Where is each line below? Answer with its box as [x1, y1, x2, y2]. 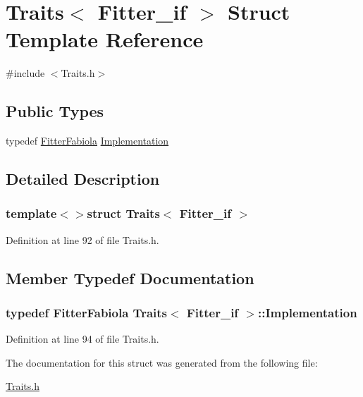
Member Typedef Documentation [6, 267, 254, 288]
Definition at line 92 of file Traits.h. [6, 232, 159, 247]
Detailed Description [6, 168, 160, 190]
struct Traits [87, 204, 160, 222]
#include [6, 66, 45, 80]
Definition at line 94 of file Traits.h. [6, 331, 159, 346]
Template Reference [6, 25, 204, 54]
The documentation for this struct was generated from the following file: [6, 355, 318, 369]
